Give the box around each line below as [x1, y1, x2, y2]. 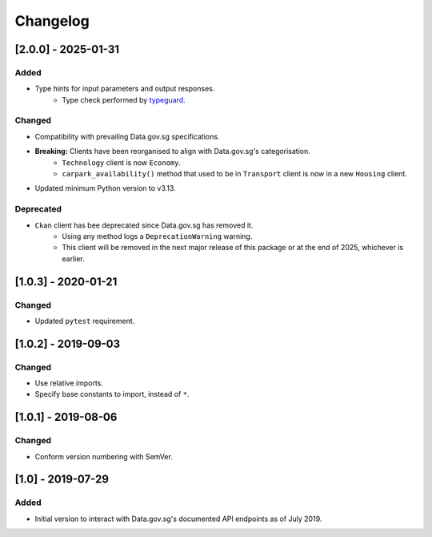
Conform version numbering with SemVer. [34, 451, 174, 461]
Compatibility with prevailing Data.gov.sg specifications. [34, 131, 220, 141]
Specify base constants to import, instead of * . [34, 390, 190, 399]
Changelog [14, 12, 90, 30]
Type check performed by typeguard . [62, 95, 186, 104]
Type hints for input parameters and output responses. [34, 84, 215, 94]
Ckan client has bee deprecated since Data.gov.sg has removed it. [34, 220, 254, 230]
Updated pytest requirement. [34, 316, 135, 325]
